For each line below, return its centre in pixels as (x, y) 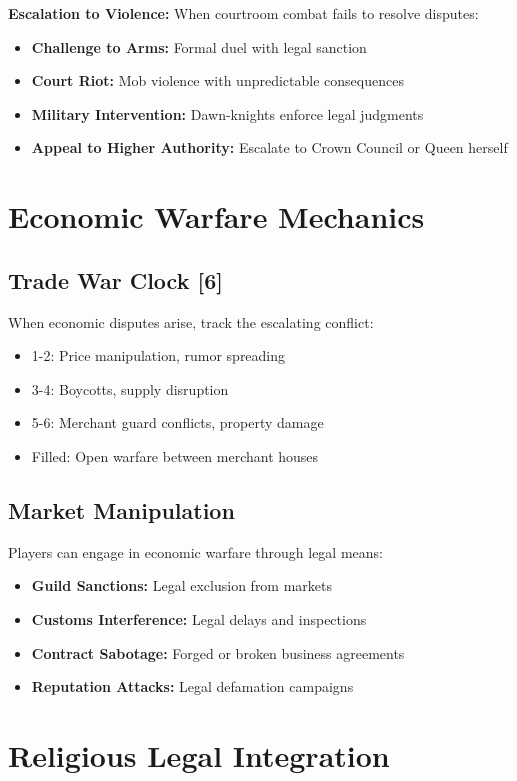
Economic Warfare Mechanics (216, 216)
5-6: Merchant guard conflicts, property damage (177, 422)
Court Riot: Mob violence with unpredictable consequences (217, 80)
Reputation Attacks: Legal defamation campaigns (192, 686)
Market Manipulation (121, 509)
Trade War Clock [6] (115, 279)
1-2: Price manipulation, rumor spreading (158, 355)
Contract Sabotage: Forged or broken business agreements (218, 652)
